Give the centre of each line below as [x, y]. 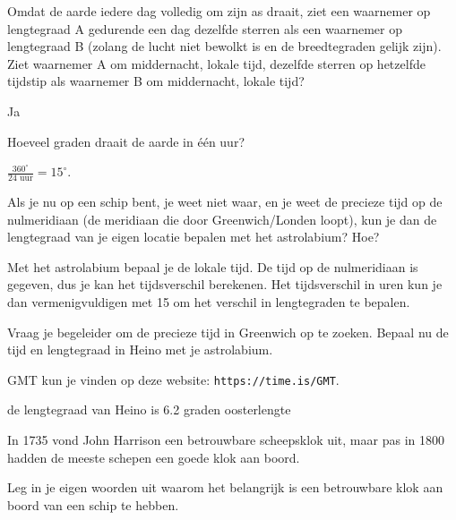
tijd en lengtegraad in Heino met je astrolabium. [140, 350]
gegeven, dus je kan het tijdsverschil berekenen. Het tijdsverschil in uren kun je [225, 284]
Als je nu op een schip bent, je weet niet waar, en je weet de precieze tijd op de [225, 201]
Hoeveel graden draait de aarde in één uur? [126, 141]
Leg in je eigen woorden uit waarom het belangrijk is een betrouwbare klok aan [225, 487]
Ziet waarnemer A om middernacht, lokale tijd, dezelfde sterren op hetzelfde [216, 63]
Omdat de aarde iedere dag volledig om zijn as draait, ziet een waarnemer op [219, 11]
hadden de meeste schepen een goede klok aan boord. [154, 457]
